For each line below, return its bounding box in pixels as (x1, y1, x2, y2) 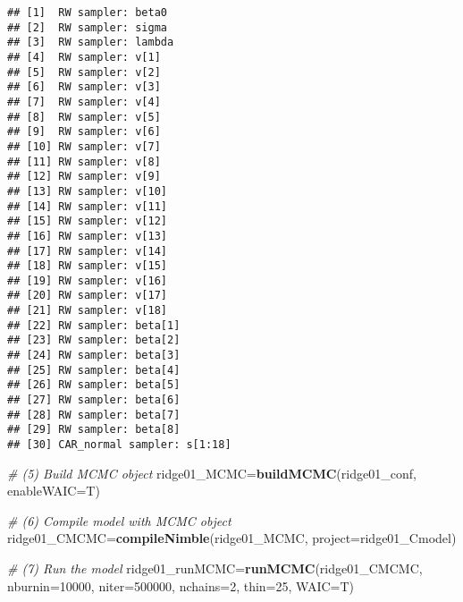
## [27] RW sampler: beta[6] (7, 394, 181, 407)
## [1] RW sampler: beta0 (7, 6, 167, 19)
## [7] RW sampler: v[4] (7, 95, 161, 108)
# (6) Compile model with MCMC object (7, 511, 231, 530)
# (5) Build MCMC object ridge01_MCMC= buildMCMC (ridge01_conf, (7, 463, 417, 482)
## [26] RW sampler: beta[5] (7, 378, 181, 392)
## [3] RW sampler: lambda (7, 36, 174, 49)
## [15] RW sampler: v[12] (7, 215, 167, 228)
